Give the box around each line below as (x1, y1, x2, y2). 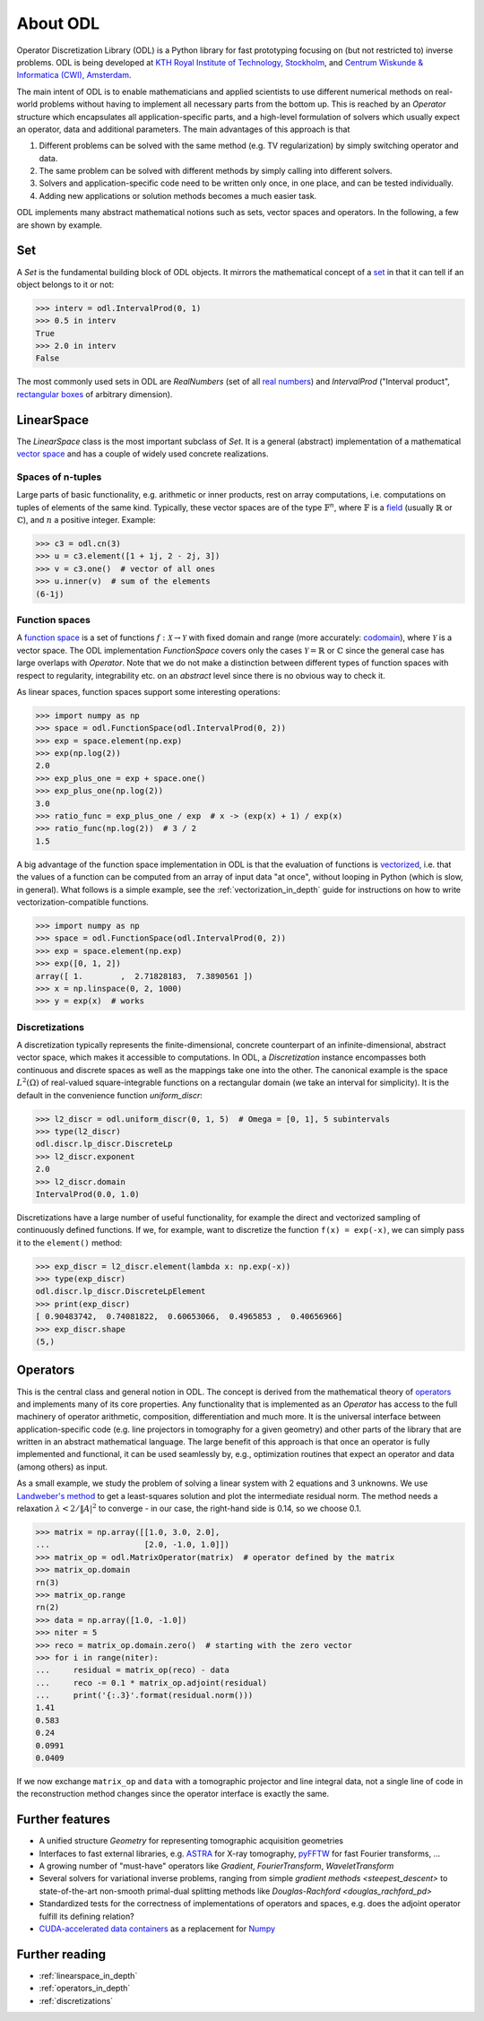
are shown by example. (16, 220, 103, 230)
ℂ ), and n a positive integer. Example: (16, 515, 156, 525)
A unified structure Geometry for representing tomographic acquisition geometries (39, 1835, 344, 1846)
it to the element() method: (16, 1237, 123, 1248)
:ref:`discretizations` (39, 1995, 114, 2006)
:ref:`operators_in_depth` (39, 1982, 131, 1994)
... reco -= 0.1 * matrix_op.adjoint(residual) (35, 1678, 268, 1687)
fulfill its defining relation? (39, 1911, 134, 1921)
